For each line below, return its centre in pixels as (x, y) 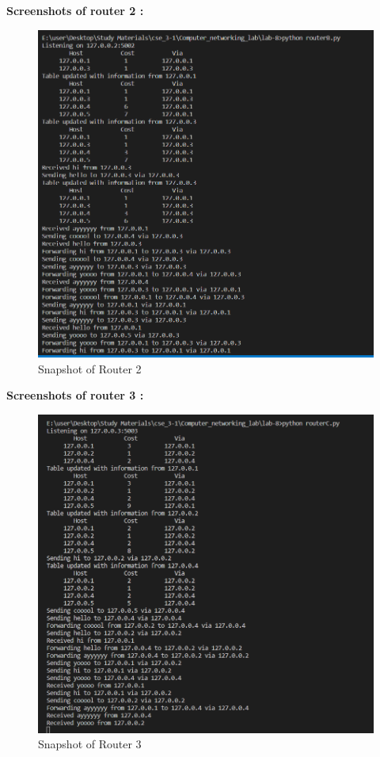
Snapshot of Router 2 (90, 368)
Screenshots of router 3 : (75, 395)
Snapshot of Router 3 (90, 744)
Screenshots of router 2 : (75, 10)
